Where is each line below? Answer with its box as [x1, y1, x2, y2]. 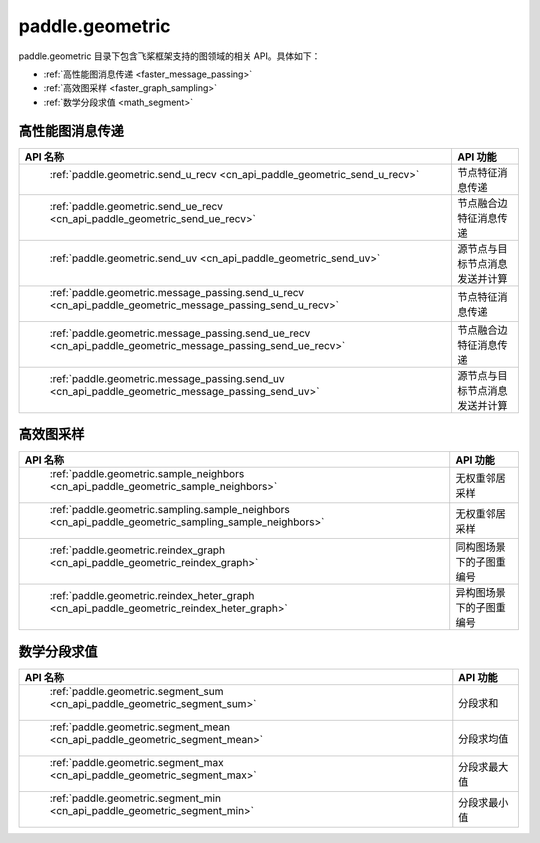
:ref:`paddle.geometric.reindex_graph [49, 543, 225, 557]
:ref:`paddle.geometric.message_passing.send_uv [49, 371, 285, 385]
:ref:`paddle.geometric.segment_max [49, 755, 224, 769]
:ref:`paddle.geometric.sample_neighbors [49, 467, 245, 481]
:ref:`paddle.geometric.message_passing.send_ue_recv [49, 326, 311, 340]
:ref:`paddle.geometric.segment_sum [49, 684, 224, 698]
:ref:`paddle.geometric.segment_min [49, 791, 222, 805]
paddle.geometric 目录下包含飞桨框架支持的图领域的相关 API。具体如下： [18, 50, 321, 62]
